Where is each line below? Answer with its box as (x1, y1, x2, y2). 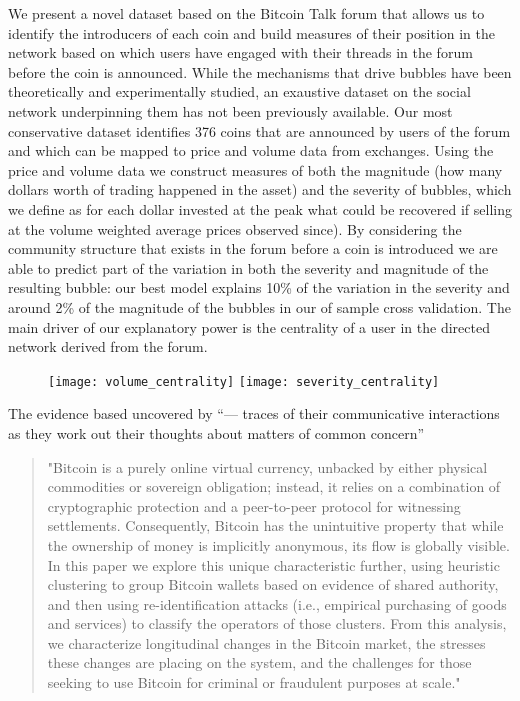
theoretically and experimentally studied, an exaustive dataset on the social (8, 81, 471, 102)
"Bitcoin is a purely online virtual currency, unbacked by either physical (47, 456, 488, 477)
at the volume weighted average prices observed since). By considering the (8, 218, 462, 239)
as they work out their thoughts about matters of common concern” (8, 422, 425, 443)
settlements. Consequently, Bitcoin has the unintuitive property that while (47, 515, 504, 536)
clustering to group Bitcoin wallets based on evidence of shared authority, (47, 574, 499, 595)
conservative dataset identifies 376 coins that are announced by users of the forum (8, 120, 511, 141)
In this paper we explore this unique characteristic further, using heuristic (47, 554, 500, 575)
